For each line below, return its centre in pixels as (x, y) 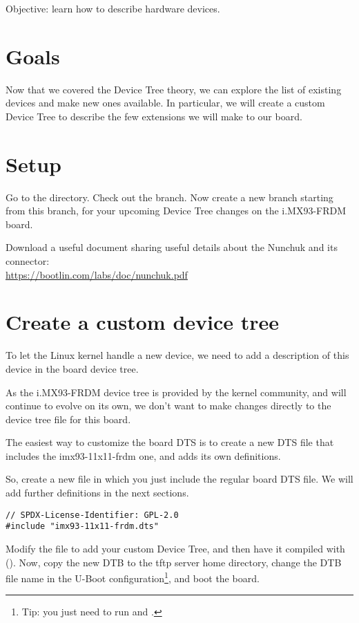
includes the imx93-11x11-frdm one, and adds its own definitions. (143, 455)
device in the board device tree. (72, 368)
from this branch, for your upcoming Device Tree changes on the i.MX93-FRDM (176, 211)
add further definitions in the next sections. (97, 493)
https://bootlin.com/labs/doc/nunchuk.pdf (97, 274)
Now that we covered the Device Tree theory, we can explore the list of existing (174, 89)
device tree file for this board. (68, 419)
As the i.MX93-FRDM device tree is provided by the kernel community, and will (176, 392)
